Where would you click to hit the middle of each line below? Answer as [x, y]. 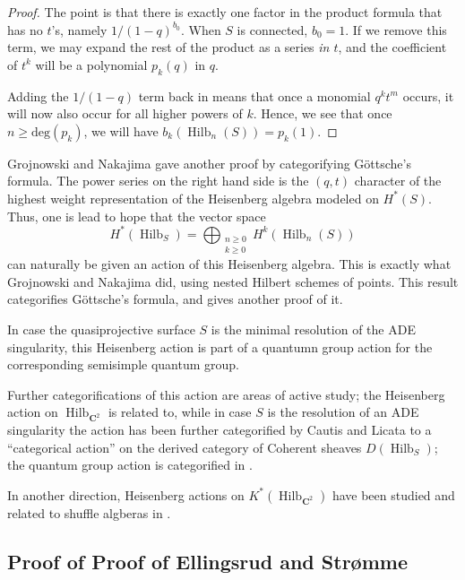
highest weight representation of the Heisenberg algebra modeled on [193, 198]
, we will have [121, 130]
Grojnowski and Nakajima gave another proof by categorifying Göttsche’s [209, 163]
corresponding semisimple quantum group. [123, 364]
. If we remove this [396, 29]
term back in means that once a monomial [254, 95]
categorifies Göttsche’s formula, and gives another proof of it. [175, 299]
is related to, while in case [180, 412]
